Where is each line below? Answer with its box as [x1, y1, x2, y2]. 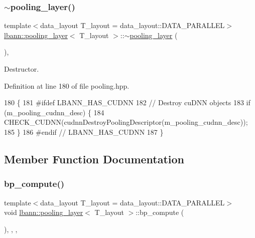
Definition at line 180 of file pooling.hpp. [4, 80, 130, 91]
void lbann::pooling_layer [4, 207, 83, 217]
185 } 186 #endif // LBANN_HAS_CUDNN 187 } [4, 126, 164, 137]
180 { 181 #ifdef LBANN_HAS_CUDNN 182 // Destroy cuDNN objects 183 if [4, 97, 250, 108]
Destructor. [4, 64, 39, 74]
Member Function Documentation [4, 151, 185, 166]
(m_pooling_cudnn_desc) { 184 [4, 107, 104, 117]
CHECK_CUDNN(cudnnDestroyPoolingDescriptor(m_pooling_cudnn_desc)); [4, 117, 248, 127]
